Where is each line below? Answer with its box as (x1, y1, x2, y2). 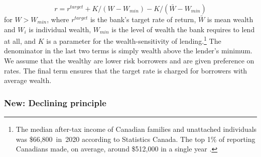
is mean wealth (207, 14, 253, 24)
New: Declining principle (4, 96, 106, 109)
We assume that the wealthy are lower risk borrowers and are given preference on (4, 55, 254, 66)
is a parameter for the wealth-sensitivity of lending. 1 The (46, 34, 221, 46)
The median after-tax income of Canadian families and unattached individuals (16, 124, 257, 134)
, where (47, 14, 69, 24)
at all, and (4, 35, 36, 46)
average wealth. (4, 75, 52, 86)
